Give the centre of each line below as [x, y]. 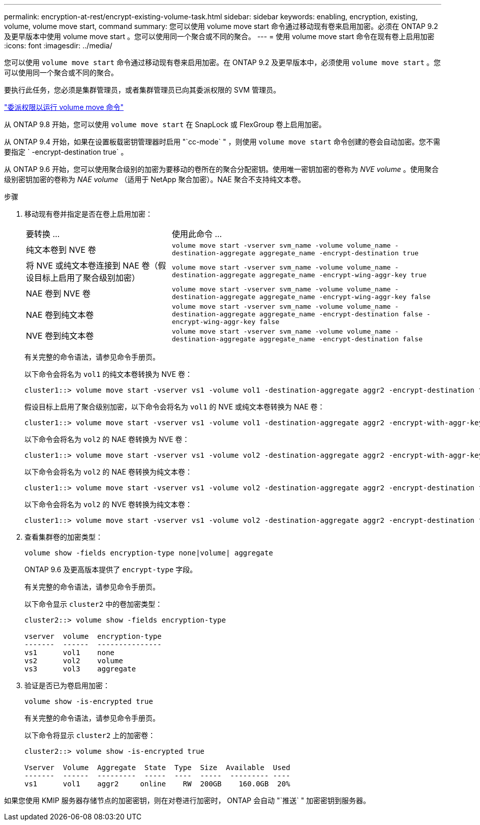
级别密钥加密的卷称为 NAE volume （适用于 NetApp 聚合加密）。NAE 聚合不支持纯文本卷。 [155, 179]
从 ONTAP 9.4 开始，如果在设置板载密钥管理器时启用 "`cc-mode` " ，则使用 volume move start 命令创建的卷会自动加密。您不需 [222, 142]
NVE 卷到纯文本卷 [60, 336]
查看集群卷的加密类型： [64, 537]
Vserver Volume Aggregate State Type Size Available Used [157, 768]
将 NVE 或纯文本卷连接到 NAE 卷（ [92, 266]
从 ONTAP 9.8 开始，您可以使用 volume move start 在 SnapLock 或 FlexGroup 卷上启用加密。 [165, 124]
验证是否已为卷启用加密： [67, 685]
